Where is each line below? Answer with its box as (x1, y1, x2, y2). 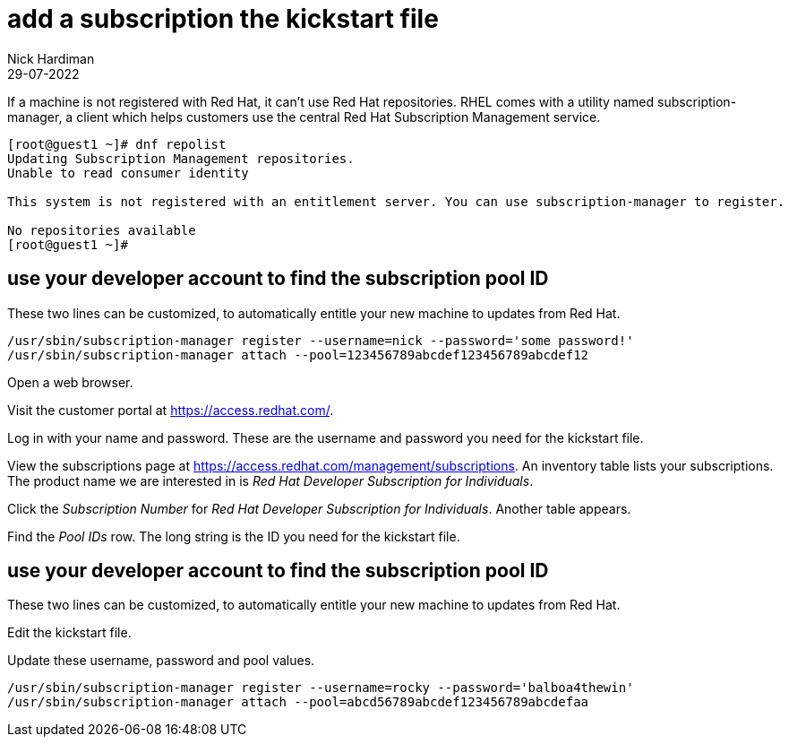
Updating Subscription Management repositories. (7, 151, 355, 166)
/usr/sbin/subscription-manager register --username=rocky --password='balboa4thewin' (7, 680, 634, 696)
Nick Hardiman (7, 50, 95, 66)
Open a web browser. (7, 374, 133, 390)
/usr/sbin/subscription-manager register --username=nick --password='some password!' (7, 333, 634, 348)
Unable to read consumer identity (7, 165, 249, 180)
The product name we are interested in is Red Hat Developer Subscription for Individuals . (7, 472, 534, 489)
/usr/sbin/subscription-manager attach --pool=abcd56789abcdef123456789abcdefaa (7, 695, 589, 710)
